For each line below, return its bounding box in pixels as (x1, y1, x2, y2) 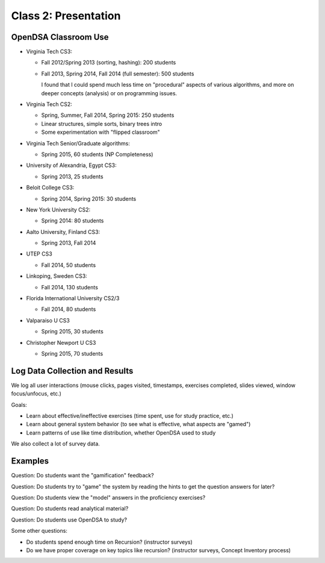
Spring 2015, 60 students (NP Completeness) (41, 151, 153, 158)
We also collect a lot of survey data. (11, 440, 101, 447)
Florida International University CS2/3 (26, 295, 120, 302)
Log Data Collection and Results (11, 365, 134, 376)
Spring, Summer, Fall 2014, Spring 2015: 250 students (41, 112, 175, 119)
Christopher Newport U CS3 (26, 339, 96, 346)
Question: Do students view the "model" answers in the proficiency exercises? (11, 494, 206, 501)
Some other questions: (11, 527, 67, 535)
